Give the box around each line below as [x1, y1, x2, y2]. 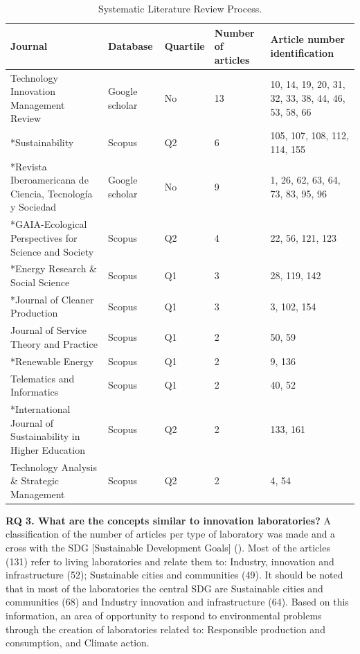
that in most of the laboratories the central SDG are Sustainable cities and [6, 581, 323, 595]
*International [10, 401, 71, 416]
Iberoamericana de [10, 173, 89, 187]
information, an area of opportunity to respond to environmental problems [6, 608, 322, 622]
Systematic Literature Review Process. [98, 1, 262, 15]
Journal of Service [10, 323, 87, 337]
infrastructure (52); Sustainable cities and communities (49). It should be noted [6, 567, 343, 582]
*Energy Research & [10, 261, 97, 276]
